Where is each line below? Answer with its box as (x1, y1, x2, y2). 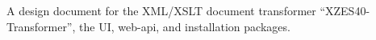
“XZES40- (320, 2, 370, 18)
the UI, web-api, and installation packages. (79, 18, 290, 34)
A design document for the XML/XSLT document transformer (6, 2, 316, 18)
